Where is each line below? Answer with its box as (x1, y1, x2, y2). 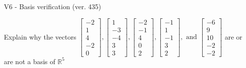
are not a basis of (4, 56, 56, 66)
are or (225, 31, 243, 41)
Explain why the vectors (4, 31, 76, 41)
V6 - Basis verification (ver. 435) (4, 1, 101, 11)
